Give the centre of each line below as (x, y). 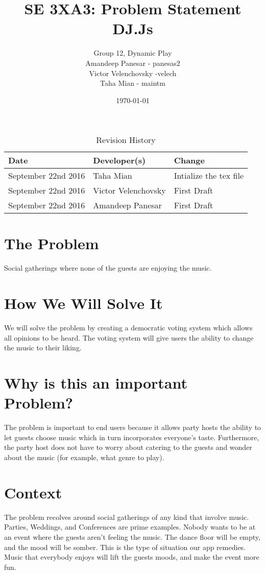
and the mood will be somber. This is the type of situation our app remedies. (125, 547)
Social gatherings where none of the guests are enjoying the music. (108, 268)
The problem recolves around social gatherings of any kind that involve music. (127, 517)
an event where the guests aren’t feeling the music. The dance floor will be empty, (132, 536)
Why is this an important (96, 383)
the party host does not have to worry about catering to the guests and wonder (128, 447)
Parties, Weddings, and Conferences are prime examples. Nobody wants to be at (130, 527)
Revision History (126, 140)
